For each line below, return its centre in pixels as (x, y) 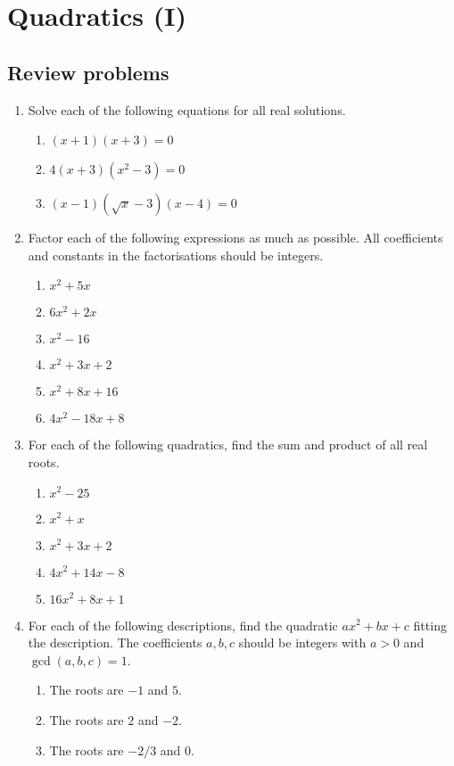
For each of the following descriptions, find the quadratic (183, 625)
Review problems (88, 72)
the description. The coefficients (115, 642)
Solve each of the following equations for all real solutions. (187, 109)
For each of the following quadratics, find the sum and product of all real (228, 445)
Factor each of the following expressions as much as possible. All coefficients (235, 238)
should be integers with (302, 642)
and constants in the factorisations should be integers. (176, 255)
